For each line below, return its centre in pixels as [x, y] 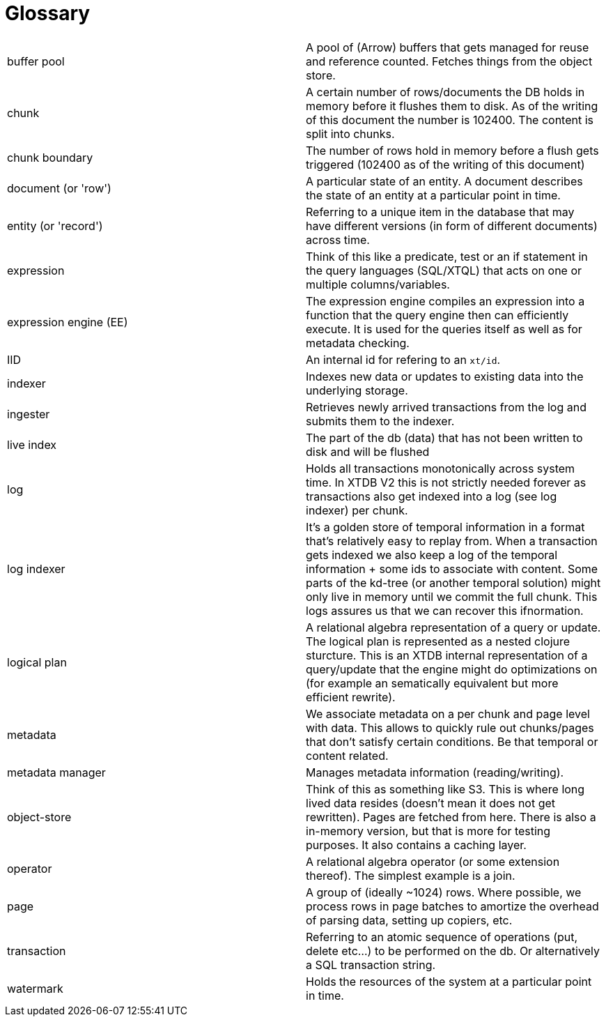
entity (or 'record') [55, 226]
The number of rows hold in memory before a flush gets [452, 150]
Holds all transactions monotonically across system [441, 468]
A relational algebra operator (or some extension [433, 861]
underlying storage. [357, 390]
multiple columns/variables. [378, 284]
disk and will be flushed [368, 451]
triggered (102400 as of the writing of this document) [445, 164]
